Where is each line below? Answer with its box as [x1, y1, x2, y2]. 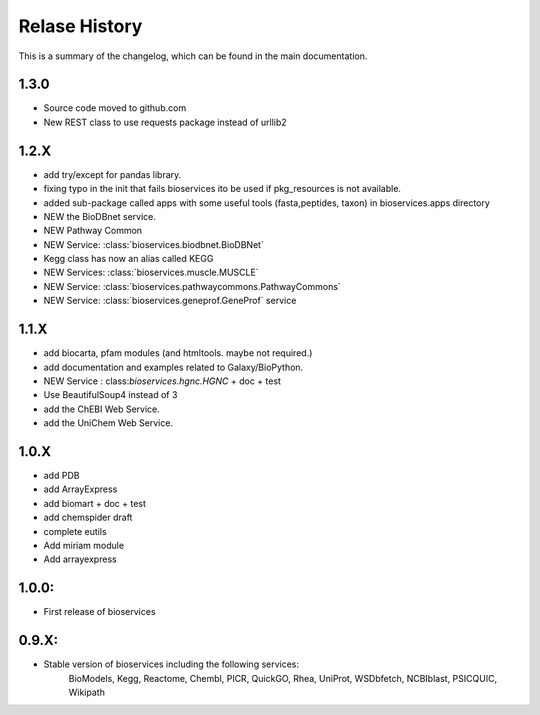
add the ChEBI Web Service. [43, 403, 160, 415]
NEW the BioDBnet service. [43, 210, 157, 222]
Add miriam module [43, 539, 125, 551]
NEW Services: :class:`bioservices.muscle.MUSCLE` [43, 266, 259, 279]
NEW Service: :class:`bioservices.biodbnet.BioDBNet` [43, 238, 265, 250]
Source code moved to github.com [43, 102, 187, 114]
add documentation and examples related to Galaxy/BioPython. [43, 361, 304, 373]
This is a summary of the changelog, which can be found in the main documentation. [18, 50, 368, 62]
